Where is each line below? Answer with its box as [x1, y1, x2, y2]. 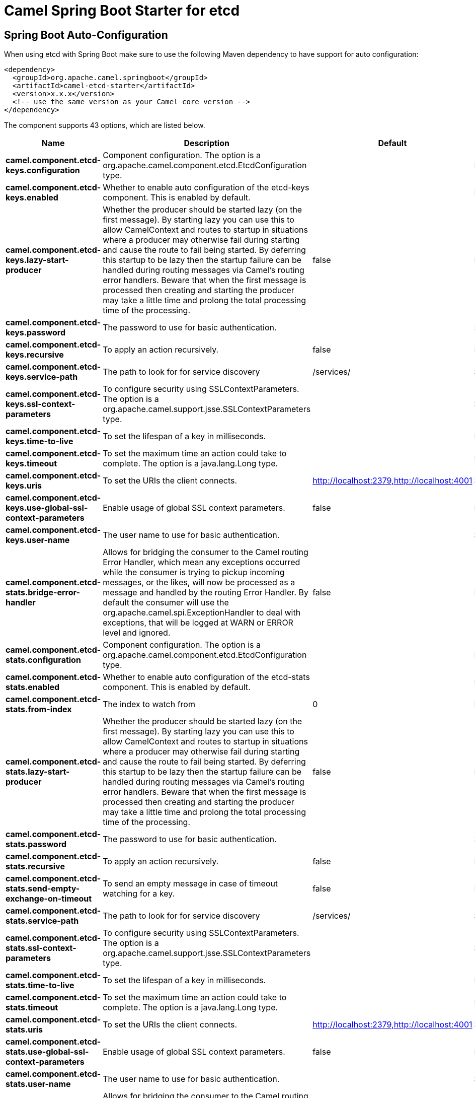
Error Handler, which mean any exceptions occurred [103, 557, 300, 568]
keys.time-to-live [6, 436, 73, 447]
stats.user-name [6, 1079, 71, 1089]
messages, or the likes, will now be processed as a [103, 577, 295, 588]
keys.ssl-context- [6, 399, 75, 409]
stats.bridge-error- [6, 587, 80, 598]
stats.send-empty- [6, 883, 80, 894]
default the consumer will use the [103, 597, 229, 608]
